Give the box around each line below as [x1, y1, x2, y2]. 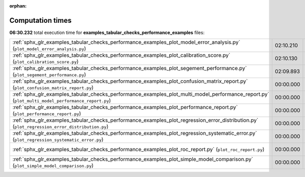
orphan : [9, 3, 27, 9]
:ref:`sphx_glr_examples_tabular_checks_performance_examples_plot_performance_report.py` [12, 104, 238, 111]
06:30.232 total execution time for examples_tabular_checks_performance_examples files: [9, 29, 205, 36]
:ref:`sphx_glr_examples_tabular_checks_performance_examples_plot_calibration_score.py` [12, 52, 231, 59]
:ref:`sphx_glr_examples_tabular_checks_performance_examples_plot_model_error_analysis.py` [12, 39, 240, 46]
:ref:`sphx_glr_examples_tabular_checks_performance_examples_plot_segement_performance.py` [12, 65, 247, 72]
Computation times [9, 16, 72, 25]
